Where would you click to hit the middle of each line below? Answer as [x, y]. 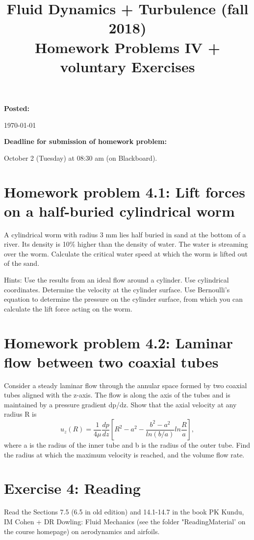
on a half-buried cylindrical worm [119, 211]
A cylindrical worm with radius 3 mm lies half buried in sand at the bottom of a [125, 234]
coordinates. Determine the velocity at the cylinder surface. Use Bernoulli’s [117, 289]
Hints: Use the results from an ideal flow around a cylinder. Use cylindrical [116, 280]
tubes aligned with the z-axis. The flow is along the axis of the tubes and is [117, 395]
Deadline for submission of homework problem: [85, 141]
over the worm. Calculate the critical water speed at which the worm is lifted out [126, 253]
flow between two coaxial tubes [111, 361]
